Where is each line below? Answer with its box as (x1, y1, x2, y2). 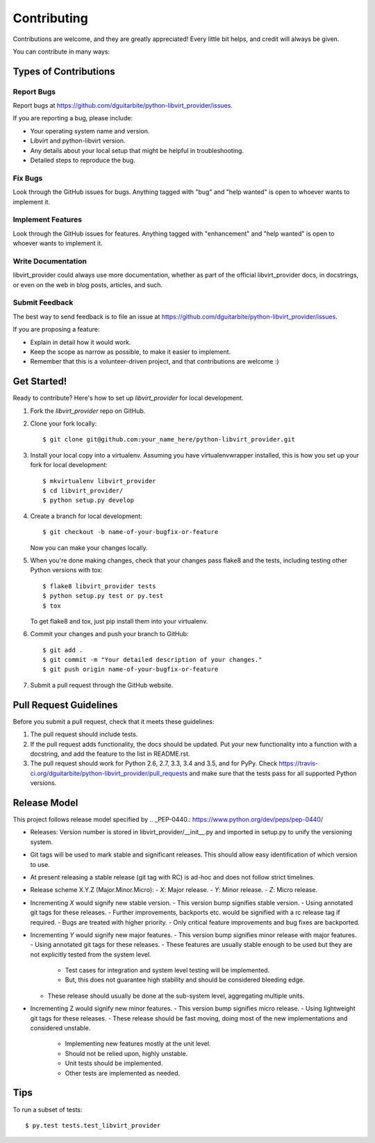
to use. (30, 860, 50, 868)
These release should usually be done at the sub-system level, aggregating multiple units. (47, 991, 305, 1000)
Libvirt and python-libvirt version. (30, 136, 126, 145)
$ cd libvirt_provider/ (42, 487, 124, 494)
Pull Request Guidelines (12, 699, 118, 711)
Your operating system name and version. (30, 127, 150, 135)
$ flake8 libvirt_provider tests (42, 582, 156, 590)
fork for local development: (30, 461, 108, 469)
